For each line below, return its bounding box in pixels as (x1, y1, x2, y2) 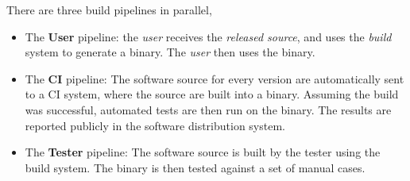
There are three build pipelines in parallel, (6, 2, 212, 17)
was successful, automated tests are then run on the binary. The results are (25, 101, 392, 117)
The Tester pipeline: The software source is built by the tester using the (25, 144, 381, 160)
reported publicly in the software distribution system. (25, 117, 285, 133)
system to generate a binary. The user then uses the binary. (25, 44, 315, 60)
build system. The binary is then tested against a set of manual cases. (25, 159, 366, 175)
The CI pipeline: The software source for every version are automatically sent (25, 70, 404, 87)
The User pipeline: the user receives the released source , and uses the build (25, 28, 392, 44)
